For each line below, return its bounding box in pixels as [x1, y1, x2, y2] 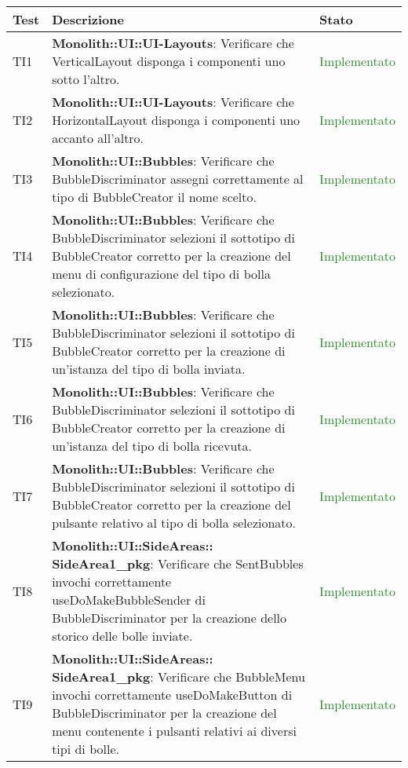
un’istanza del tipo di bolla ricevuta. [52, 437, 252, 455]
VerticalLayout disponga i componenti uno [52, 52, 286, 70]
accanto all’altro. [52, 129, 144, 147]
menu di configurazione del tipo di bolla [52, 265, 271, 283]
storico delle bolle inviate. [52, 627, 193, 645]
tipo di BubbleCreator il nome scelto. [52, 188, 257, 206]
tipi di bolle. [52, 740, 119, 758]
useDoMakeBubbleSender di [52, 591, 206, 609]
